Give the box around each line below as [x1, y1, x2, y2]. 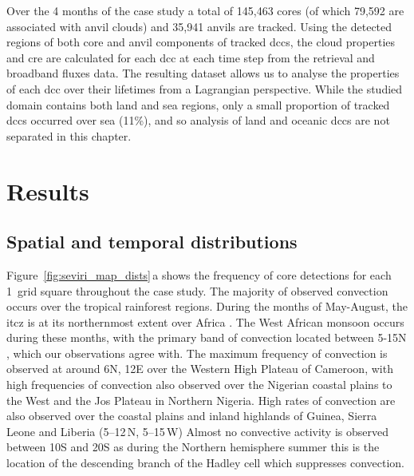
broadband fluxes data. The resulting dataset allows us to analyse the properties [6, 65, 400, 81]
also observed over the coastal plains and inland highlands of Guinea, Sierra [6, 407, 377, 424]
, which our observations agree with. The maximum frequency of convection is [6, 344, 388, 361]
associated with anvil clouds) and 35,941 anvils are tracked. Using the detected [6, 18, 392, 34]
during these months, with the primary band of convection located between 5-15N [6, 329, 407, 346]
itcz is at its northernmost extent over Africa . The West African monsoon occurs [6, 313, 404, 330]
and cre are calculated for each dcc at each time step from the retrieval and [6, 49, 375, 65]
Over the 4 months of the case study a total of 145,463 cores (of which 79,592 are [6, 2, 404, 18]
